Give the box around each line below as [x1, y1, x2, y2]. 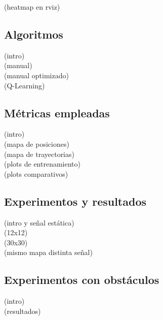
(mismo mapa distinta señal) [4, 247, 93, 258]
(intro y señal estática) [4, 217, 74, 228]
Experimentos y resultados [4, 193, 147, 209]
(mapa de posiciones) [4, 138, 69, 149]
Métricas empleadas [4, 105, 110, 120]
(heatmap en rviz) [4, 2, 60, 12]
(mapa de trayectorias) [4, 148, 74, 159]
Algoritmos [4, 26, 63, 42]
